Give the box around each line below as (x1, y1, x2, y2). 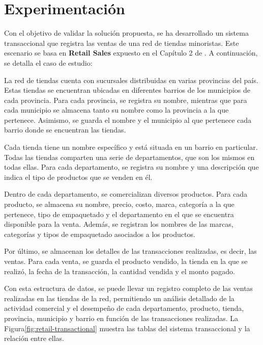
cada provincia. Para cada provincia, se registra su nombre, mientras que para (4, 94, 247, 105)
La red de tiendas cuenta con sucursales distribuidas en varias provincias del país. (4, 74, 258, 85)
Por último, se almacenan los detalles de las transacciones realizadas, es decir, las (4, 246, 257, 256)
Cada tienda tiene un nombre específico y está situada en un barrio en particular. (4, 142, 258, 152)
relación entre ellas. (4, 333, 64, 343)
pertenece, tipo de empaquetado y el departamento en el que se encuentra (4, 208, 234, 219)
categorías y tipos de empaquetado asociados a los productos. (4, 228, 195, 239)
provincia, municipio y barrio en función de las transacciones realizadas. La (4, 312, 238, 323)
